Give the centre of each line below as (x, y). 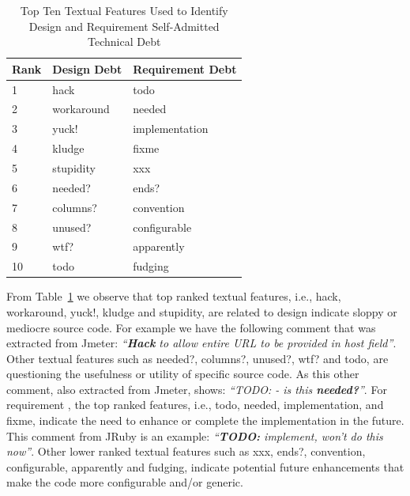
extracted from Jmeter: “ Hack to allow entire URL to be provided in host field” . (201, 343)
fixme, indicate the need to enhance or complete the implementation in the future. (205, 420)
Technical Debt (124, 42)
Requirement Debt (185, 68)
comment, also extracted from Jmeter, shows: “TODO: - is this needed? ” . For (197, 389)
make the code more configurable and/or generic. (125, 482)
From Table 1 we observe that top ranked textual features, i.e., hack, (174, 296)
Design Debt (87, 68)
